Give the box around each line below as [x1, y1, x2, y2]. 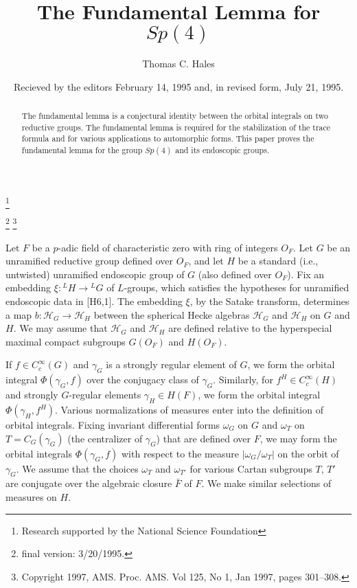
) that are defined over [156, 431, 251, 445]
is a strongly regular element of [106, 357, 237, 372]
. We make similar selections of [201, 476, 332, 490]
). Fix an [287, 267, 325, 281]
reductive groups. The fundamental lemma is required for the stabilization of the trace [21, 121, 331, 133]
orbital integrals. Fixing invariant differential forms [5, 418, 220, 432]
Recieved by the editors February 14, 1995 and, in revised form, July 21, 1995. [13, 79, 344, 93]
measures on [5, 490, 57, 504]
